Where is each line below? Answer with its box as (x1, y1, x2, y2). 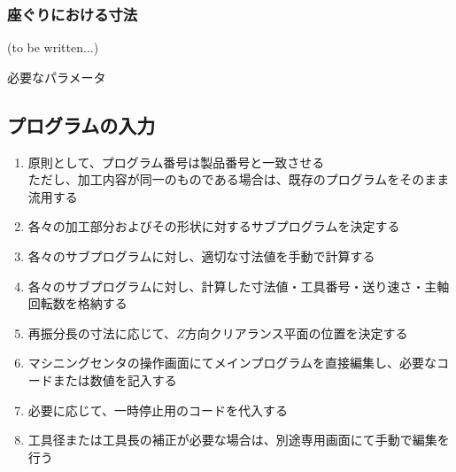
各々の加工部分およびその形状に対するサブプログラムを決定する (27, 217, 400, 236)
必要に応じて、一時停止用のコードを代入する (27, 400, 289, 419)
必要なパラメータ (7, 67, 106, 86)
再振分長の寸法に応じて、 (27, 323, 177, 342)
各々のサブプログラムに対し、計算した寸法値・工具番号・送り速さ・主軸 (27, 276, 450, 295)
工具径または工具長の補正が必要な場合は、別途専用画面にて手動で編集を (27, 430, 450, 449)
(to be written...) (7, 38, 99, 57)
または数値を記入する (52, 370, 177, 389)
